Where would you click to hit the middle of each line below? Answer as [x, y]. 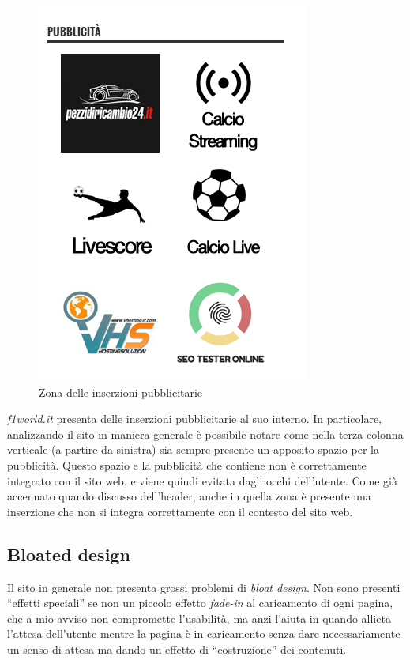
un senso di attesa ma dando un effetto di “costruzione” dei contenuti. [177, 649]
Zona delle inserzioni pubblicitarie [121, 392]
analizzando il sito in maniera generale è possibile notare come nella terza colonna [205, 434]
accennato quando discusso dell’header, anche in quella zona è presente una [189, 496]
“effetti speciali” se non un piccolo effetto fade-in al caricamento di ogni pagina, [200, 603]
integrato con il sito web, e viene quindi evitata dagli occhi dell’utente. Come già [202, 480]
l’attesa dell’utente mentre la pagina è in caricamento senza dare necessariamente [204, 634]
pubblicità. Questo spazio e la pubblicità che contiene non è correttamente [187, 464]
